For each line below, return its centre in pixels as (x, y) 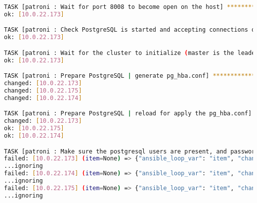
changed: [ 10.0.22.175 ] (43, 90)
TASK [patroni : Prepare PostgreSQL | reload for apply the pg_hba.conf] (128, 114)
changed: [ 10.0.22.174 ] (43, 98)
